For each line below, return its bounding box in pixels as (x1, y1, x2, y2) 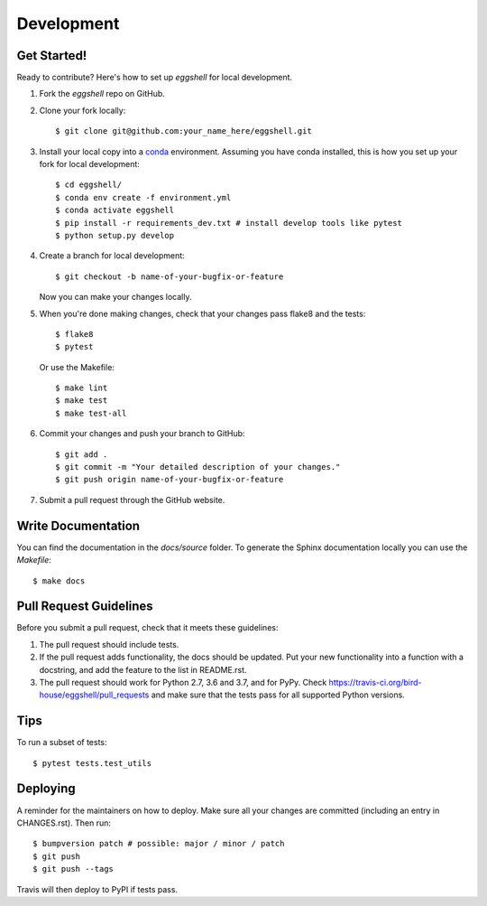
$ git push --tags (32, 864, 115, 874)
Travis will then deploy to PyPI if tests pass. (16, 883, 179, 894)
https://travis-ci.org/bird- (328, 677, 422, 687)
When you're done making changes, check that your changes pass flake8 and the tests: (39, 308, 366, 319)
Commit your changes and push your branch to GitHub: (39, 428, 245, 439)
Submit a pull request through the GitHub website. (39, 494, 225, 505)
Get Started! (16, 48, 87, 63)
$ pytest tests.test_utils (32, 758, 152, 768)
